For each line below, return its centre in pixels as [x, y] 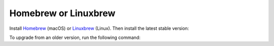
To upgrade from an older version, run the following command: [75, 37]
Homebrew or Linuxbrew [62, 13]
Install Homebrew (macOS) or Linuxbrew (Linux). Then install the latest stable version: [99, 28]
